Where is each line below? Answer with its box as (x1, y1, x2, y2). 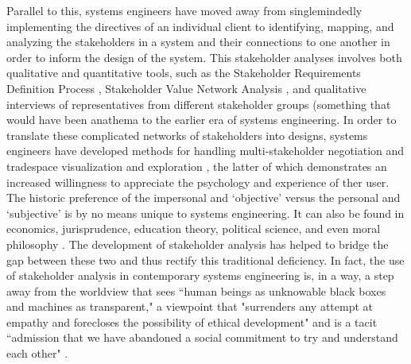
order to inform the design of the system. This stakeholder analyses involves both (6, 48, 402, 65)
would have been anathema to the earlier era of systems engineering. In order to (6, 111, 397, 128)
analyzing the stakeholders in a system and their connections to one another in (6, 33, 390, 50)
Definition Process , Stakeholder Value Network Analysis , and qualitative (6, 79, 366, 96)
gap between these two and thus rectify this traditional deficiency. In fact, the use (6, 251, 405, 268)
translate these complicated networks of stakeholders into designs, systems (6, 126, 368, 143)
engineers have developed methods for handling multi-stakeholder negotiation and (6, 142, 405, 159)
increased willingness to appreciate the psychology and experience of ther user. (6, 173, 390, 190)
